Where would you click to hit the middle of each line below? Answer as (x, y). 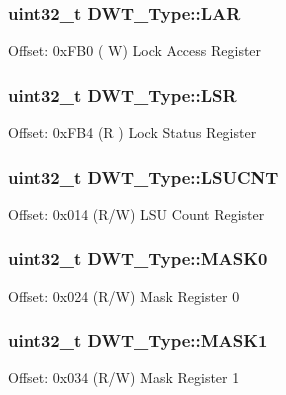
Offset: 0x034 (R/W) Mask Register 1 (124, 377)
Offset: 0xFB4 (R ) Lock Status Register (132, 132)
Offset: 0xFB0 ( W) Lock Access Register (135, 50)
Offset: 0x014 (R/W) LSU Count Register (136, 213)
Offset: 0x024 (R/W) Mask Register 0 (124, 295)
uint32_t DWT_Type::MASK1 (138, 340)
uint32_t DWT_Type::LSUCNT (143, 176)
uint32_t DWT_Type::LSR (122, 94)
